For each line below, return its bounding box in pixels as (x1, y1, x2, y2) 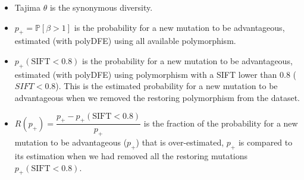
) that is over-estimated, (136, 136, 224, 149)
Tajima (14, 1, 40, 13)
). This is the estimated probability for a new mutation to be (55, 80, 278, 92)
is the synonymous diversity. (49, 1, 153, 13)
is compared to (238, 136, 293, 149)
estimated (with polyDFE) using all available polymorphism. (14, 34, 236, 47)
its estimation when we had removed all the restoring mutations (14, 149, 248, 162)
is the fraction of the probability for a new (143, 116, 298, 129)
